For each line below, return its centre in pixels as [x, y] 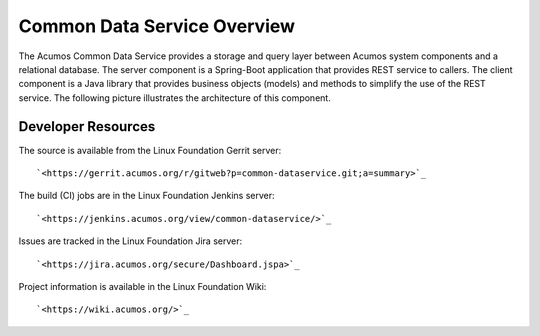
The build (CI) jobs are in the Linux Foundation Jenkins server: [146, 196]
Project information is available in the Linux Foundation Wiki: [142, 286]
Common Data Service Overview [156, 26]
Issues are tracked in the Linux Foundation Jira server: [130, 241]
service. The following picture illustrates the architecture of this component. [175, 97]
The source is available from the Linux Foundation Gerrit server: [150, 150]
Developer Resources [87, 126]
